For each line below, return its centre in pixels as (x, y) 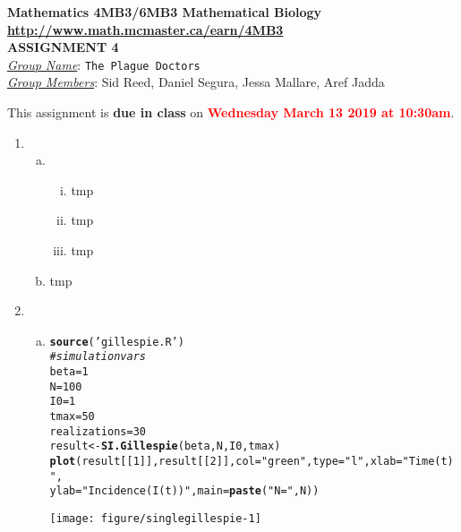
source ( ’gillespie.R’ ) (117, 342)
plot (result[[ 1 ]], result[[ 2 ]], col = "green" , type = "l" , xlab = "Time (242, 462)
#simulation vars (98, 357)
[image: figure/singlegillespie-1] (155, 519)
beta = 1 (69, 372)
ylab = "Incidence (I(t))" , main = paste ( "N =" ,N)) (184, 491)
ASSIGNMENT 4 (63, 47)
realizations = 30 (98, 431)
